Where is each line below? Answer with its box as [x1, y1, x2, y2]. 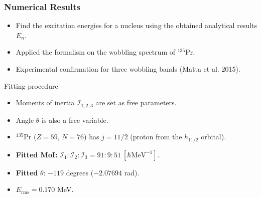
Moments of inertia [16, 97, 75, 108]
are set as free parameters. [95, 97, 177, 108]
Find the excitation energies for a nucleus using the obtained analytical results [16, 20, 257, 31]
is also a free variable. [42, 114, 108, 125]
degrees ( [66, 167, 94, 177]
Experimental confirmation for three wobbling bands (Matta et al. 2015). [16, 64, 240, 74]
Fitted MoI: [16, 149, 58, 159]
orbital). [201, 131, 226, 142]
